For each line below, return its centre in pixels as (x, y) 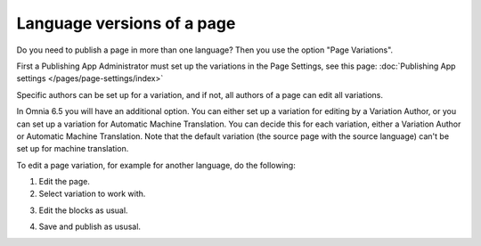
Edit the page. (65, 182)
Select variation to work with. (92, 194)
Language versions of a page (126, 23)
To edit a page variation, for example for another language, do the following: (156, 165)
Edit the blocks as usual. (83, 210)
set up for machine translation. (73, 149)
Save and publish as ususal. (90, 226)
